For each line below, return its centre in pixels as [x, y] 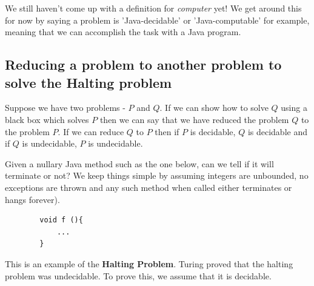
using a [294, 108]
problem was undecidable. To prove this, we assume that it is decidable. [138, 275]
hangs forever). [32, 199]
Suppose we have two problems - [65, 108]
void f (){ [61, 220]
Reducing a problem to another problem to [143, 65]
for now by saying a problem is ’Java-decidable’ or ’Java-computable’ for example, [157, 20]
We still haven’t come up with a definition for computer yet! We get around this [153, 8]
